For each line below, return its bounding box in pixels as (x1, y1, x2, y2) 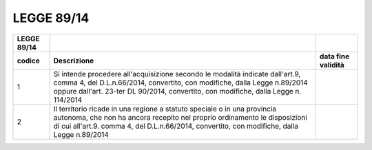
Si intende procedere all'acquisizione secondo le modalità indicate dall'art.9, (53, 69, 301, 78)
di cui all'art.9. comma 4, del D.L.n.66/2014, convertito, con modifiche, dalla (53, 121, 299, 131)
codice (17, 56, 41, 65)
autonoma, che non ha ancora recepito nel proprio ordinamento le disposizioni (53, 112, 308, 122)
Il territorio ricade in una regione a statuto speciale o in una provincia (53, 104, 277, 114)
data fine (319, 52, 350, 61)
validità (319, 60, 344, 69)
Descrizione (53, 56, 94, 65)
